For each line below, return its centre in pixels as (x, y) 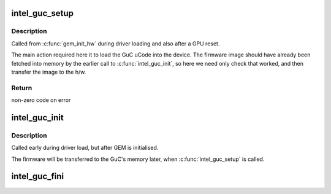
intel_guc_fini (38, 177)
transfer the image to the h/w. (49, 72)
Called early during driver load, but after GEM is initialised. (85, 148)
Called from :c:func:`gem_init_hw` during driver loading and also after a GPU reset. (116, 44)
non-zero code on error (41, 100)
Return (22, 88)
